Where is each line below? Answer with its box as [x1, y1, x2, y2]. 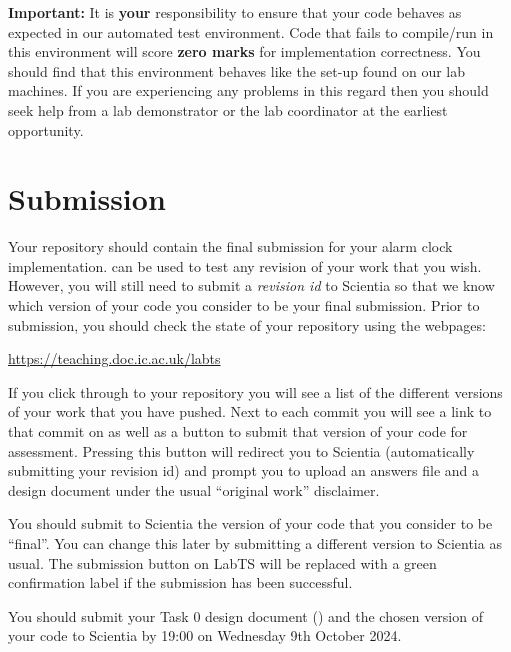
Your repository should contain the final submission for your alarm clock [8, 236, 453, 257]
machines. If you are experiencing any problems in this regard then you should [8, 80, 489, 101]
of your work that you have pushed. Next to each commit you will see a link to [8, 401, 492, 422]
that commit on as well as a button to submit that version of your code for [8, 421, 468, 442]
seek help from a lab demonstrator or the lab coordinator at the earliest [8, 99, 448, 120]
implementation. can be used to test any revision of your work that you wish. [8, 255, 482, 276]
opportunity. [8, 119, 84, 140]
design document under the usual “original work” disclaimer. [8, 479, 380, 500]
